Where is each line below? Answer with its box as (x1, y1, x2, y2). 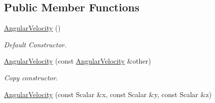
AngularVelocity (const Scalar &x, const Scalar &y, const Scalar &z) (4, 89, 212, 99)
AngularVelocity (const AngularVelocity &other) (4, 56, 151, 66)
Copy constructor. (4, 72, 58, 82)
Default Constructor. (4, 39, 67, 49)
